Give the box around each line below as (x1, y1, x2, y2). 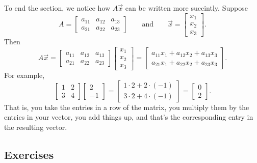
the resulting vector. (4, 121, 67, 132)
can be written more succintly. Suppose (125, 3, 248, 13)
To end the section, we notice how (4, 3, 111, 13)
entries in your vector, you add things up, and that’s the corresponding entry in (4, 112, 253, 122)
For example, (4, 70, 45, 80)
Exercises (4, 146, 54, 162)
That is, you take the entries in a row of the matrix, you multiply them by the (4, 101, 249, 112)
